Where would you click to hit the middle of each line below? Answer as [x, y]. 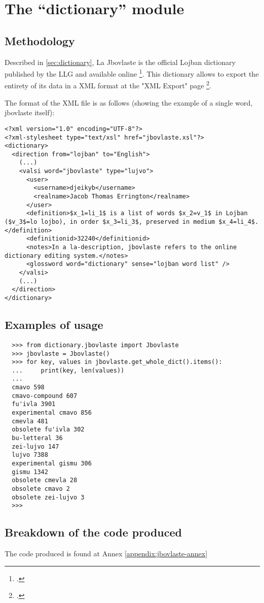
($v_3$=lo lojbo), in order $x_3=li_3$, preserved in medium [110, 222]
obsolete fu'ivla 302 [48, 430]
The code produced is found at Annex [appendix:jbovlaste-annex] [106, 554]
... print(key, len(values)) [68, 370]
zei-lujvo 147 [35, 446]
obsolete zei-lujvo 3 [48, 497]
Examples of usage [54, 325]
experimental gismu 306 [52, 464]
